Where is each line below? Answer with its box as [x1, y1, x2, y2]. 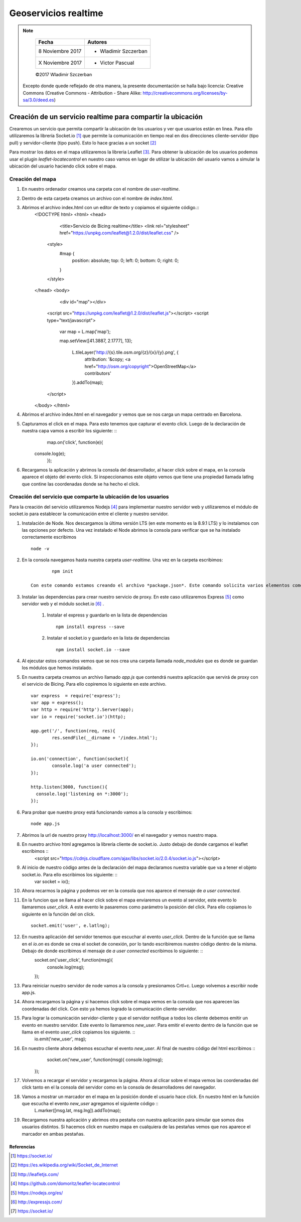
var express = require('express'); [31, 693, 121, 698]
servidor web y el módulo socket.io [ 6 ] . [22, 601, 104, 607]
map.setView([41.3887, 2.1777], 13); [59, 338, 132, 344]
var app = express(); [31, 700, 84, 705]
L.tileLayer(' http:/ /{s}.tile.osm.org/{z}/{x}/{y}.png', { [72, 349, 179, 355]
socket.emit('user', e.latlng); [31, 923, 110, 928]
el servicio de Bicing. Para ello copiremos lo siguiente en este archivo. [22, 681, 167, 687]
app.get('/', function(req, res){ [31, 728, 115, 733]
